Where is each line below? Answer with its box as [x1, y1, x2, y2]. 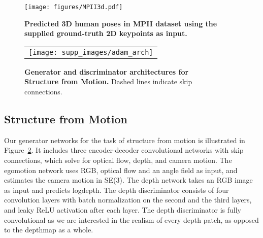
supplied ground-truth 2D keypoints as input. [24, 28, 187, 39]
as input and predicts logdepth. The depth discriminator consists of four [4, 184, 229, 195]
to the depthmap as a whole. [4, 224, 93, 235]
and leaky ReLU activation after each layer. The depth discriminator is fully [4, 204, 241, 215]
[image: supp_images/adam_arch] [28, 48, 153, 56]
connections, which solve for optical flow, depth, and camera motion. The [4, 155, 232, 165]
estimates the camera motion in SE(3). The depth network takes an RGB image [4, 175, 253, 185]
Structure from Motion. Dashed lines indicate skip [24, 76, 192, 87]
